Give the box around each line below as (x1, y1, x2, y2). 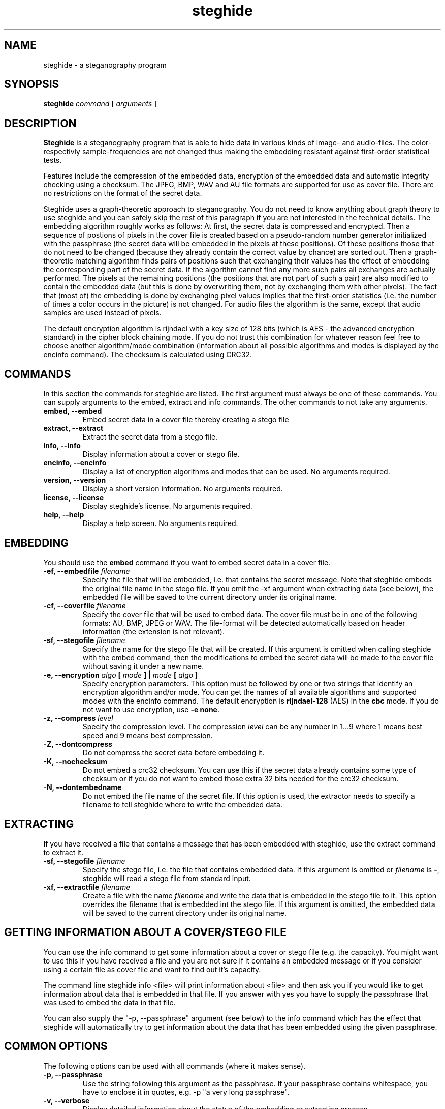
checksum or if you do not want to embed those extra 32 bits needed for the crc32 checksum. (82, 774, 399, 783)
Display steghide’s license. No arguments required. (82, 502, 252, 511)
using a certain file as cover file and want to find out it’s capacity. (43, 965, 261, 974)
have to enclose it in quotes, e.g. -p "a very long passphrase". (82, 1087, 290, 1096)
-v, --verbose (43, 1096, 90, 1105)
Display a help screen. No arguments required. (82, 519, 238, 528)
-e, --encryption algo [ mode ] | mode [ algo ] (43, 670, 198, 679)
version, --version (43, 476, 106, 485)
